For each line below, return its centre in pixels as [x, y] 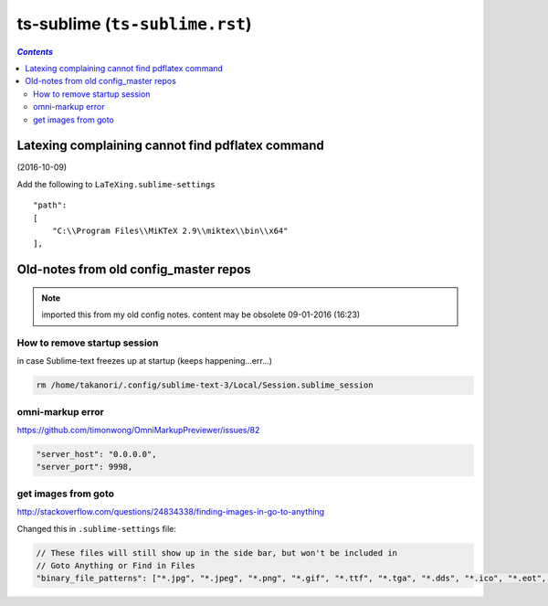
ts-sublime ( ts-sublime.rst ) [134, 24]
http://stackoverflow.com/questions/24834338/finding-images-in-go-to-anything [170, 512]
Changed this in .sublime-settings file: [97, 528]
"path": [50, 205]
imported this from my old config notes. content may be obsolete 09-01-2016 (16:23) [201, 314]
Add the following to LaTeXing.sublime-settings [116, 184]
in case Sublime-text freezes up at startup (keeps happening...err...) [145, 361]
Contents [35, 51]
